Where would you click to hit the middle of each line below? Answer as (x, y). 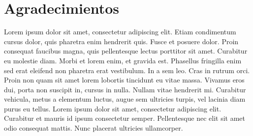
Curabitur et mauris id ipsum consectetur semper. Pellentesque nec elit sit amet (125, 118)
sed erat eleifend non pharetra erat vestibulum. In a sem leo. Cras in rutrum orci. (127, 70)
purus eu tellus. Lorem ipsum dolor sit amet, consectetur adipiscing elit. (113, 108)
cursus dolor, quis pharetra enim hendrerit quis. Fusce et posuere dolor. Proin (121, 41)
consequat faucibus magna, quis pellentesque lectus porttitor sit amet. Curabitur (126, 51)
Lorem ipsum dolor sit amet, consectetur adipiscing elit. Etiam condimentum (120, 32)
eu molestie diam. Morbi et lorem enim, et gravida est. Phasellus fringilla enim (123, 60)
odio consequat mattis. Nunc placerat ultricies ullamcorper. (94, 128)
